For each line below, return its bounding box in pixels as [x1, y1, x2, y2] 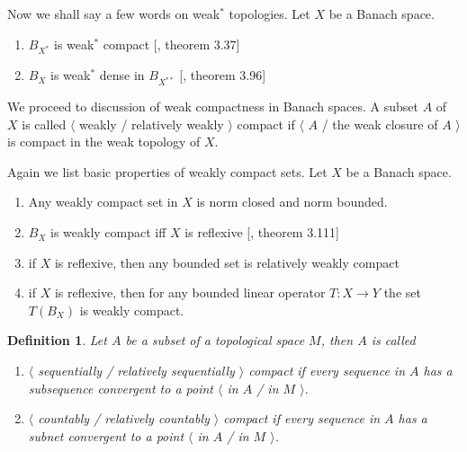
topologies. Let [229, 4, 310, 22]
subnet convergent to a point [28, 426, 184, 445]
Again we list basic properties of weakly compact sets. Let [7, 162, 328, 181]
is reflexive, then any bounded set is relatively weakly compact [54, 253, 400, 271]
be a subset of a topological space [125, 331, 305, 350]
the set [383, 283, 421, 302]
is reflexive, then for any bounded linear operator [54, 283, 326, 302]
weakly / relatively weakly [79, 114, 224, 133]
